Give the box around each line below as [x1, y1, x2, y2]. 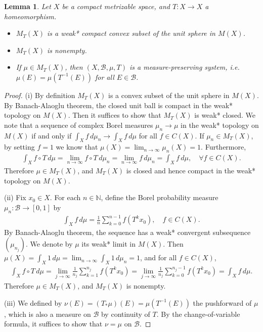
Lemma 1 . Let [4, 1, 51, 11]
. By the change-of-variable [156, 308, 240, 319]
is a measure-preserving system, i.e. [129, 62, 240, 72]
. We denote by [26, 239, 73, 249]
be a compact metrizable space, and [62, 1, 170, 11]
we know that [56, 141, 98, 152]
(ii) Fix [4, 192, 26, 203]
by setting [4, 141, 35, 152]
